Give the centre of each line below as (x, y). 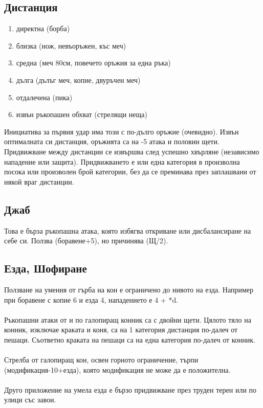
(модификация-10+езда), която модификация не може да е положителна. (117, 369)
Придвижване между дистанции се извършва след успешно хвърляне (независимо (132, 151)
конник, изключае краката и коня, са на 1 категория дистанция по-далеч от (121, 330)
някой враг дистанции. (39, 181)
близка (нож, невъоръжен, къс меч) (71, 45)
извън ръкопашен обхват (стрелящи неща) (82, 114)
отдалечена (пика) (44, 97)
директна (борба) (43, 28)
